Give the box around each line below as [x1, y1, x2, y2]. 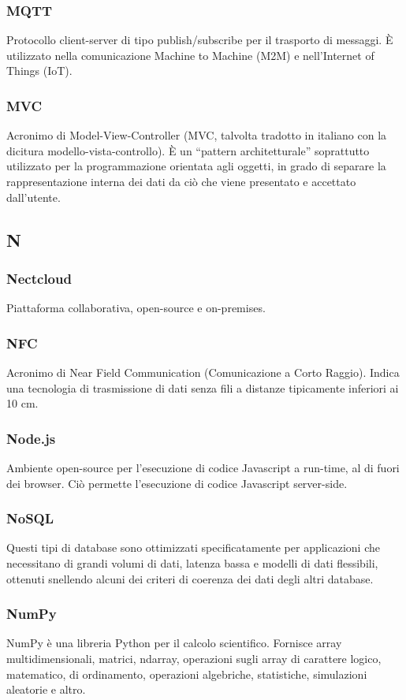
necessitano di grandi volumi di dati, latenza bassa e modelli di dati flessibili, [6, 555, 378, 571]
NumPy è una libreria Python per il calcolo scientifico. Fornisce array [6, 635, 342, 651]
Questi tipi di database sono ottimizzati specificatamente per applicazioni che [6, 539, 380, 556]
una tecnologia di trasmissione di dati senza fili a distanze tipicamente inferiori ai [6, 379, 399, 396]
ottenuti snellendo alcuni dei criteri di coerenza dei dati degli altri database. [6, 570, 374, 586]
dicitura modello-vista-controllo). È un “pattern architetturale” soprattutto [6, 142, 370, 158]
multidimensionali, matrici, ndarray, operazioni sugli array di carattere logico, [6, 650, 382, 666]
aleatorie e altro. [6, 681, 86, 698]
